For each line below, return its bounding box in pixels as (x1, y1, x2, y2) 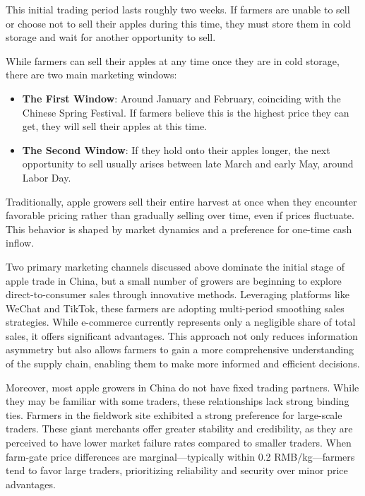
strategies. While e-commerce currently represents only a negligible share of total (6, 314, 356, 329)
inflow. (6, 235, 35, 250)
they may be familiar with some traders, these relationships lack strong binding (6, 394, 349, 408)
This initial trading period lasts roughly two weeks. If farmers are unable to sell (6, 2, 350, 16)
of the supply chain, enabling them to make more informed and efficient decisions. (6, 356, 360, 371)
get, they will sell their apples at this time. (22, 119, 207, 134)
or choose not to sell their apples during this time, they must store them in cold (6, 16, 352, 30)
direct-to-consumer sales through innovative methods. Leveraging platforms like (6, 287, 349, 302)
